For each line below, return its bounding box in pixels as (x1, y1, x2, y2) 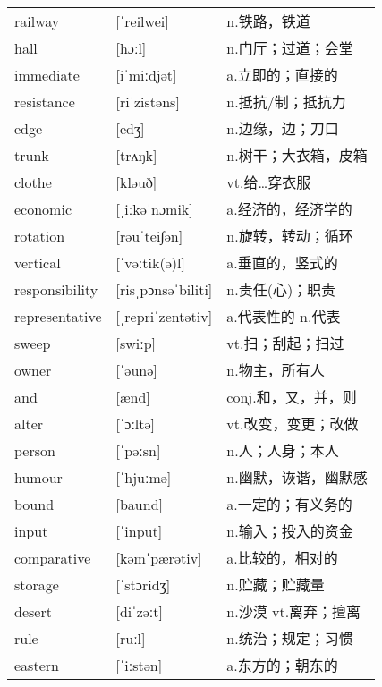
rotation (14, 225, 65, 246)
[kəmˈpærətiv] (115, 547, 202, 568)
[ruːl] (115, 627, 146, 649)
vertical (14, 251, 61, 273)
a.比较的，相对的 (226, 547, 338, 569)
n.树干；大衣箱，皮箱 (226, 145, 368, 166)
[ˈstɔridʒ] (115, 573, 171, 595)
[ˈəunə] (115, 359, 157, 380)
